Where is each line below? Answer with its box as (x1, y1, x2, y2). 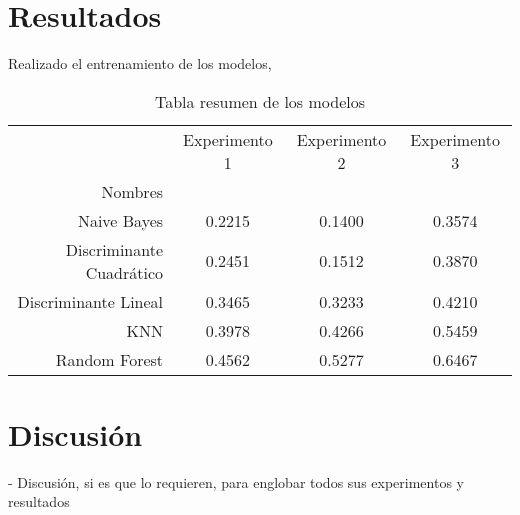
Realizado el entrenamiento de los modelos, (8, 53, 272, 74)
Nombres (101, 179, 164, 203)
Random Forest (55, 347, 164, 371)
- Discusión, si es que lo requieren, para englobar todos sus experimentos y (8, 471, 464, 492)
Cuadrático (85, 260, 164, 284)
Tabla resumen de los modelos (154, 89, 366, 113)
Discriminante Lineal (17, 289, 164, 313)
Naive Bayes (77, 208, 164, 232)
